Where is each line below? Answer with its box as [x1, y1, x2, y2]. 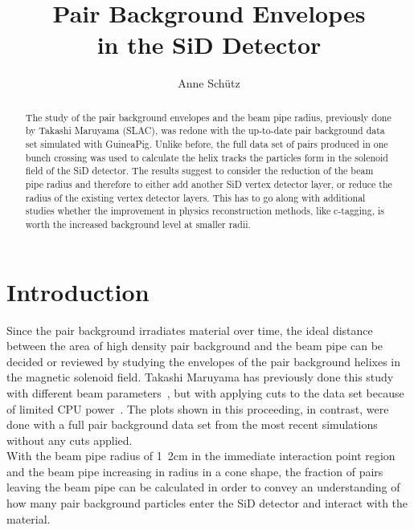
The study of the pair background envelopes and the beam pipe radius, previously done [25, 110, 391, 124]
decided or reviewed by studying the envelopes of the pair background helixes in [6, 353, 401, 369]
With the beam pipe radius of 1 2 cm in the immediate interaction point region [6, 447, 396, 464]
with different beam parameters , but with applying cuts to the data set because [6, 384, 404, 401]
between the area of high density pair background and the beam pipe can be [6, 337, 383, 354]
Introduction [6, 275, 150, 308]
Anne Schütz [178, 75, 240, 92]
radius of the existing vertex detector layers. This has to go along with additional [25, 190, 366, 204]
